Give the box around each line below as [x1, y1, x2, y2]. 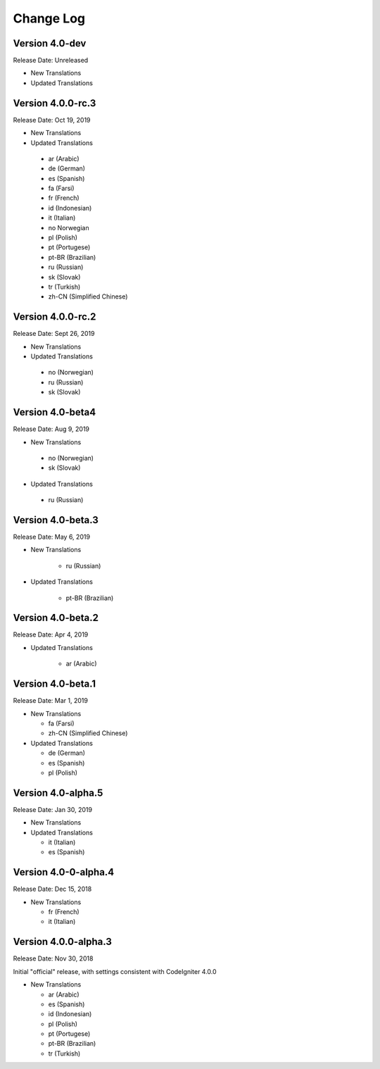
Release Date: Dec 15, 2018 [13, 884, 92, 894]
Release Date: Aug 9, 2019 [13, 425, 90, 433]
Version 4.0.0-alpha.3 [13, 936, 113, 948]
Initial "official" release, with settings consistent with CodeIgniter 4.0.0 [13, 967, 217, 975]
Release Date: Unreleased [13, 56, 89, 65]
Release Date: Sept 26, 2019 [13, 330, 95, 338]
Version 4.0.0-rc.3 [13, 97, 96, 109]
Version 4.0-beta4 [13, 406, 96, 418]
